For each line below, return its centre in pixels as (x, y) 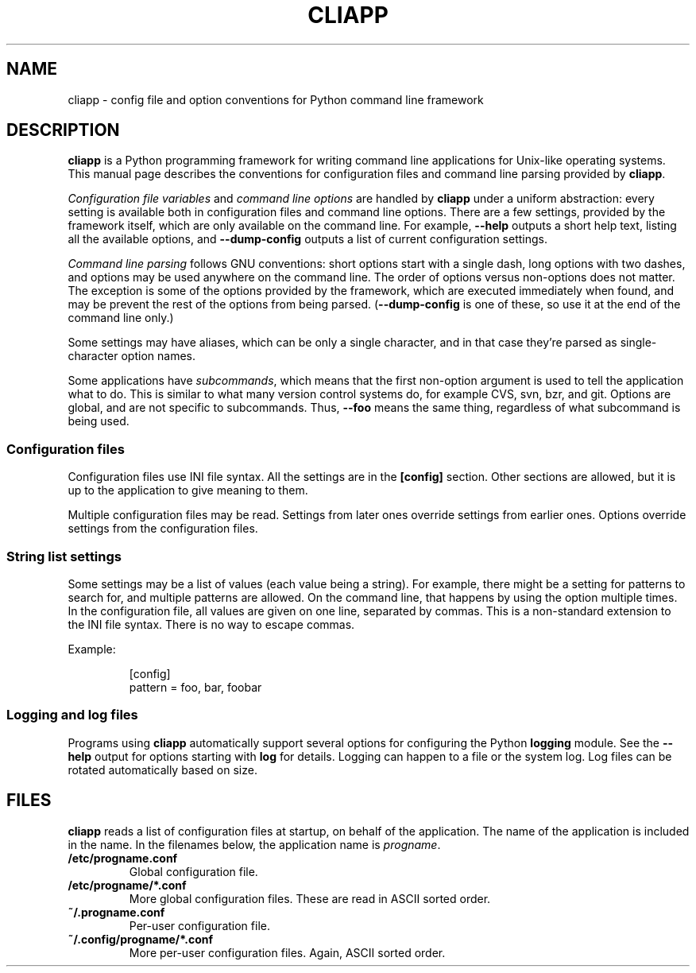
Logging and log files (72, 715)
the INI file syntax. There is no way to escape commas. (211, 624)
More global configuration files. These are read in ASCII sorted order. (310, 898)
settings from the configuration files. (163, 529)
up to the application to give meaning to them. (188, 490)
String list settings (64, 556)
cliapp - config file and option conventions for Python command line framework (276, 99)
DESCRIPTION (63, 130)
